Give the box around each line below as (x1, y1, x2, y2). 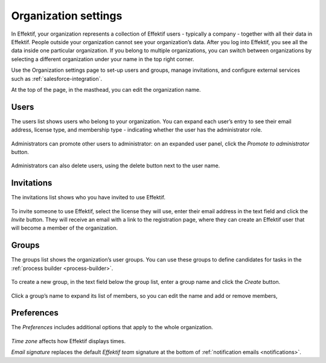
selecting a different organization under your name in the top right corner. (11, 55, 194, 63)
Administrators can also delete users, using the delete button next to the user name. (11, 162, 220, 169)
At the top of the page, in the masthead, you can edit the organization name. (11, 86, 201, 93)
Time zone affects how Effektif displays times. (11, 337, 126, 344)
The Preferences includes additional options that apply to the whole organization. (11, 324, 214, 331)
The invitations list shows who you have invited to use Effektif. (11, 194, 166, 201)
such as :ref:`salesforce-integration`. (11, 75, 103, 82)
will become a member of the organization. (11, 224, 118, 232)
